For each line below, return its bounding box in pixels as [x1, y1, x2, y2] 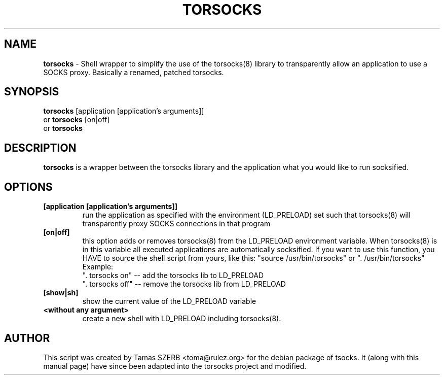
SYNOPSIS [4, 85, 59, 98]
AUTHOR [4, 331, 50, 344]
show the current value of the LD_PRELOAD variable [82, 297, 256, 306]
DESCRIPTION [4, 141, 77, 154]
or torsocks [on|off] [43, 115, 110, 124]
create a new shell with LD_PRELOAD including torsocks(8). [82, 314, 281, 323]
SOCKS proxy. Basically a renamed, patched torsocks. [43, 67, 224, 77]
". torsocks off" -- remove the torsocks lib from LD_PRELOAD [82, 280, 286, 289]
